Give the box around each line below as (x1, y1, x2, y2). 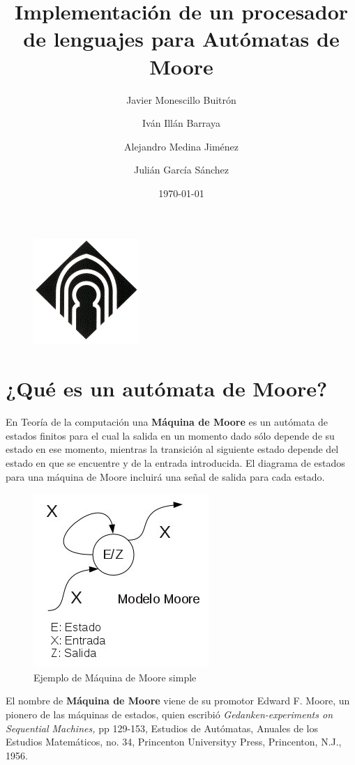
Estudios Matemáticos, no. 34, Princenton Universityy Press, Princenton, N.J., (6, 734, 342, 749)
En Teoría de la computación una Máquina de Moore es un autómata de (6, 415, 328, 429)
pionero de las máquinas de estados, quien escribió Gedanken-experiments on (6, 706, 333, 721)
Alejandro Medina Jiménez (124, 139, 239, 153)
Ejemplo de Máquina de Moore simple (33, 670, 197, 684)
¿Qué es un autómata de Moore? (6, 374, 328, 403)
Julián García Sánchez (133, 162, 229, 177)
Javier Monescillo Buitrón (126, 92, 236, 107)
